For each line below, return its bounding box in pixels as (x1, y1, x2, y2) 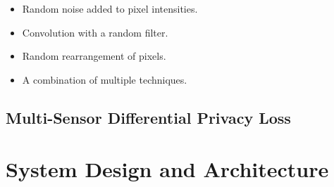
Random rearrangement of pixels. (22, 49, 166, 63)
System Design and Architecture (6, 155, 329, 183)
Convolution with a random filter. (22, 25, 168, 39)
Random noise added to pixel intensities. (22, 1, 198, 15)
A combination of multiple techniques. (22, 72, 187, 86)
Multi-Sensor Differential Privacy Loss (6, 106, 291, 128)
